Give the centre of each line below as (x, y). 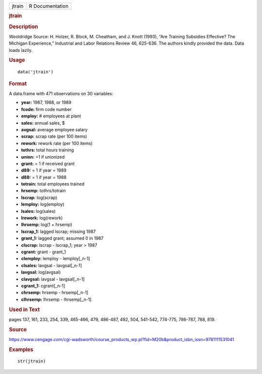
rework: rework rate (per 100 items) (57, 143)
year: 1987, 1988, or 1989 (46, 102)
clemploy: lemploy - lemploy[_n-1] (56, 259)
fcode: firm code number (47, 109)
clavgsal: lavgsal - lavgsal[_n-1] (53, 279)
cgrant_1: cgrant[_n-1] (43, 286)
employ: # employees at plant (51, 116)
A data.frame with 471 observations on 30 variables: (61, 94)
